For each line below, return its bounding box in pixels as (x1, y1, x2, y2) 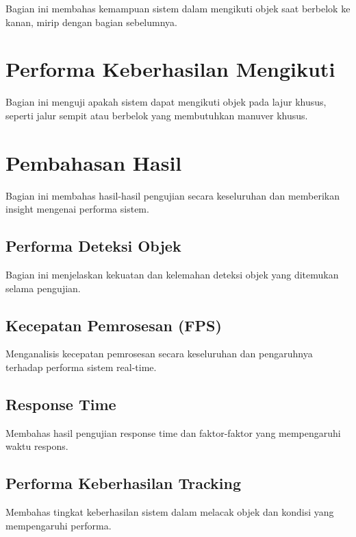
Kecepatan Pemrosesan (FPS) (5, 314, 222, 335)
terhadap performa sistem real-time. (5, 360, 157, 374)
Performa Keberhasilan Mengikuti (5, 55, 335, 83)
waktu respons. (5, 439, 68, 453)
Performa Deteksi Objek (5, 235, 181, 256)
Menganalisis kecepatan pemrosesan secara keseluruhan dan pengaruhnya (5, 346, 313, 361)
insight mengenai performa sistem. (5, 202, 149, 216)
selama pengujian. (5, 281, 81, 295)
